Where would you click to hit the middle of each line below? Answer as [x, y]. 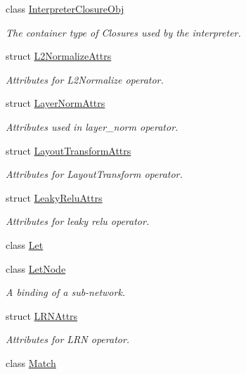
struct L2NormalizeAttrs [59, 56]
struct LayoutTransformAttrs [69, 150]
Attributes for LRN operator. [68, 339]
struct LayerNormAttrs [56, 103]
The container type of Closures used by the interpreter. [123, 32]
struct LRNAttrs [42, 315]
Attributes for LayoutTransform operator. [94, 174]
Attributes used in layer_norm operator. [92, 126]
